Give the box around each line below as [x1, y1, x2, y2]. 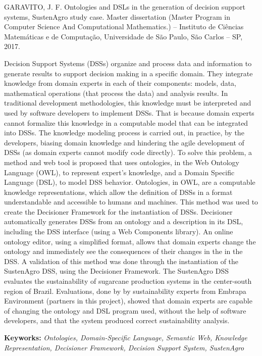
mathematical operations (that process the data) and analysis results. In [4, 87, 228, 98]
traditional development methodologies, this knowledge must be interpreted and [4, 97, 251, 108]
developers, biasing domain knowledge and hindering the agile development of [4, 137, 244, 147]
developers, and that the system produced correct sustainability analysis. [4, 315, 230, 326]
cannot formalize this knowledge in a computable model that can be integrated [4, 117, 248, 128]
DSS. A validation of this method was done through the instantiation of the [4, 256, 239, 266]
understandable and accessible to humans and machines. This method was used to [4, 196, 258, 207]
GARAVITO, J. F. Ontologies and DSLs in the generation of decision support [4, 2, 245, 12]
